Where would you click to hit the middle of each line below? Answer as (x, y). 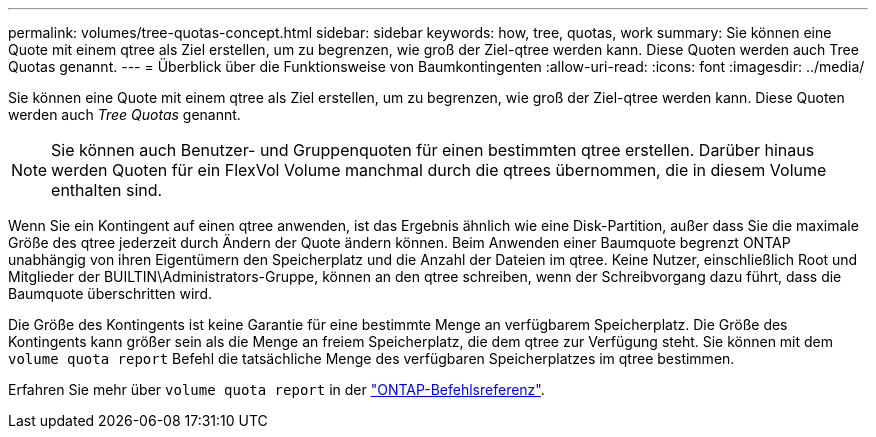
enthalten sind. (107, 190)
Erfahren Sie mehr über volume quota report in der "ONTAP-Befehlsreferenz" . (276, 389)
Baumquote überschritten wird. (110, 293)
